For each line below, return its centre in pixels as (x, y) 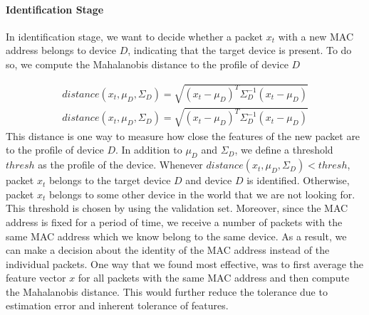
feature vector (36, 278)
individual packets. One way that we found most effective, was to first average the (184, 263)
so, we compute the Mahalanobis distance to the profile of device (147, 64)
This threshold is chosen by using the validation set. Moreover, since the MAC (177, 208)
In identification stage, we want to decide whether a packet (134, 36)
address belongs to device (61, 50)
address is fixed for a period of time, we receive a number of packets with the (174, 221)
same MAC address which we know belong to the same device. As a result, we (176, 236)
